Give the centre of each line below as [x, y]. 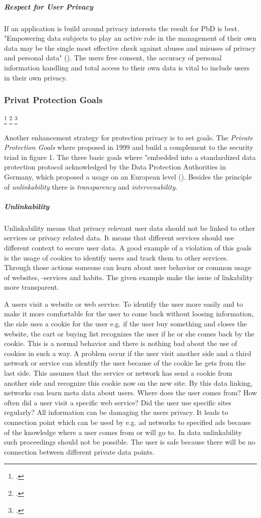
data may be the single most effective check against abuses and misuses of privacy [130, 48]
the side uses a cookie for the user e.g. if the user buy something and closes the [126, 324]
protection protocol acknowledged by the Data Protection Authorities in [115, 167]
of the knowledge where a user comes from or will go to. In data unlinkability [123, 432]
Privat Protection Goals [53, 100]
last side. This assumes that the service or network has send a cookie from [118, 373]
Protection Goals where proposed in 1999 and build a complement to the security [129, 147]
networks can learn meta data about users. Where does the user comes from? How [130, 393]
